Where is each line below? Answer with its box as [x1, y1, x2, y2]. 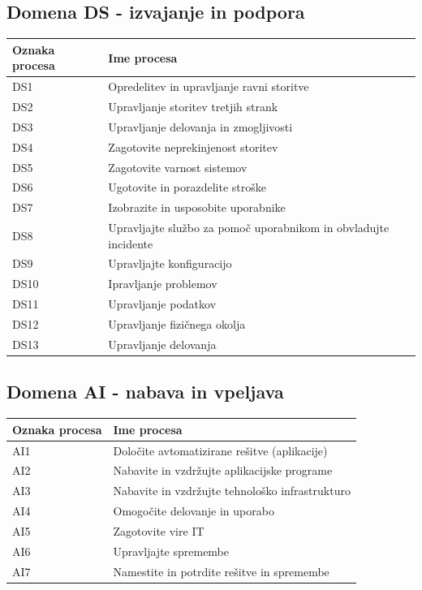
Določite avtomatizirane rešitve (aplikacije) [113, 441, 328, 459]
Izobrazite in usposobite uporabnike [108, 199, 286, 216]
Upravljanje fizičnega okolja [108, 316, 246, 333]
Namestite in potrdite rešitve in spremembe [113, 562, 329, 579]
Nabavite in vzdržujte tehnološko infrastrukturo [113, 482, 351, 499]
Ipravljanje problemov [108, 275, 217, 292]
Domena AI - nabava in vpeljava [6, 379, 284, 404]
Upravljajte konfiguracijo [108, 255, 232, 272]
